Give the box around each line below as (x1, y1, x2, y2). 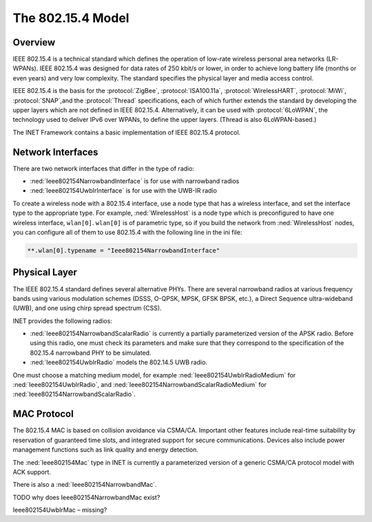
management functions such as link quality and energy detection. (12, 446, 199, 454)
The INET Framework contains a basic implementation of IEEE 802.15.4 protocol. (12, 128, 241, 136)
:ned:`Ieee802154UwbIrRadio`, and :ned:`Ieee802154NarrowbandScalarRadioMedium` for (12, 381, 267, 389)
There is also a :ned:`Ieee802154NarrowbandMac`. (12, 481, 158, 489)
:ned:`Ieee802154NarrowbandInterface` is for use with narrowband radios (30, 177, 240, 185)
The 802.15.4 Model (12, 10, 130, 25)
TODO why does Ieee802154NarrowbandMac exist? (12, 493, 161, 501)
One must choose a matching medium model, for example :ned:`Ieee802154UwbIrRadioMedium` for (12, 370, 296, 379)
